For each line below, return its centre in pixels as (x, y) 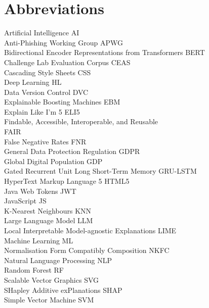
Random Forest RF (34, 270)
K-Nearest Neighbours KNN (48, 210)
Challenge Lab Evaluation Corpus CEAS (67, 62)
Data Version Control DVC (46, 92)
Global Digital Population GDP (53, 161)
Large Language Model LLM (49, 220)
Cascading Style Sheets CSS (48, 72)
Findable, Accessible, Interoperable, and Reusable (81, 121)
